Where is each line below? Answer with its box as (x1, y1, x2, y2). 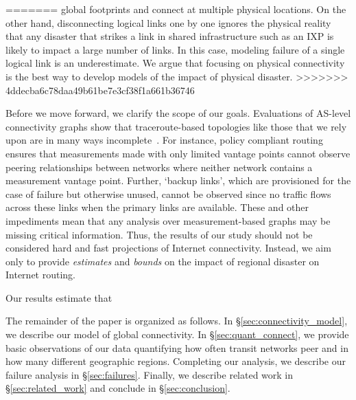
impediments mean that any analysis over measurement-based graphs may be (5, 213, 331, 227)
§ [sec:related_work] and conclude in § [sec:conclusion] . (5, 381, 230, 395)
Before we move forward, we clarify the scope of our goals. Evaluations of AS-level (5, 106, 351, 120)
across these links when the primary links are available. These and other (5, 200, 309, 214)
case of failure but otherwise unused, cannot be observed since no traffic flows (5, 186, 331, 201)
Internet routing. (5, 267, 75, 282)
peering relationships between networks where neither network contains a (5, 159, 313, 174)
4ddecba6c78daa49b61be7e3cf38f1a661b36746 (5, 82, 195, 97)
